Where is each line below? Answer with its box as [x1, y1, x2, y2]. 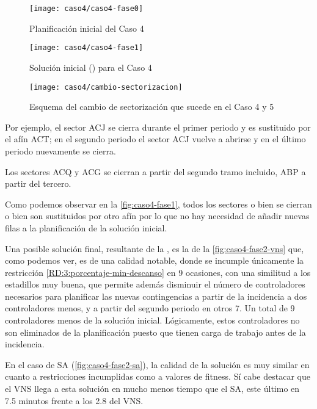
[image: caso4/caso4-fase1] [29, 43, 144, 52]
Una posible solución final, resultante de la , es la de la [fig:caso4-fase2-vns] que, [5, 242, 304, 255]
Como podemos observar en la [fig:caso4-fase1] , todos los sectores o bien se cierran [5, 197, 312, 210]
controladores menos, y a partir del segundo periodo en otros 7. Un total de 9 [5, 302, 295, 314]
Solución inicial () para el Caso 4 [29, 60, 152, 73]
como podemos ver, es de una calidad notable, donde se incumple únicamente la [5, 254, 304, 267]
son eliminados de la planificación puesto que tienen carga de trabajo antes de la [5, 325, 306, 338]
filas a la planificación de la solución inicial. [5, 221, 167, 234]
